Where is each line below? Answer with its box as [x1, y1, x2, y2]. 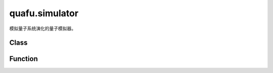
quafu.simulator [9, 8, 78, 19]
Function [9, 55, 38, 63]
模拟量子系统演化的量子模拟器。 [9, 25, 76, 31]
